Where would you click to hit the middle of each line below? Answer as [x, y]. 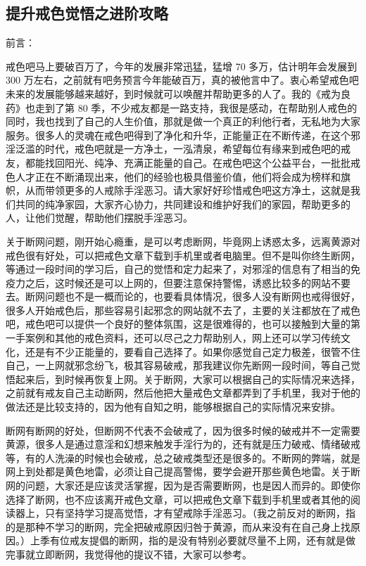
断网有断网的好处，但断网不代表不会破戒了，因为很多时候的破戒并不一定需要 [183, 430]
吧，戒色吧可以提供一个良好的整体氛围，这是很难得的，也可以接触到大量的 [178, 324]
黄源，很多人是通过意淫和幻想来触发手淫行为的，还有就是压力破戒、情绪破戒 [183, 444]
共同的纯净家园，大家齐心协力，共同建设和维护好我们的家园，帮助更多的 [183, 204]
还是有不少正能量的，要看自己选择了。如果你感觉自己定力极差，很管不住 [193, 351]
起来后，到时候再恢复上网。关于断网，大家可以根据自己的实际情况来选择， [188, 379]
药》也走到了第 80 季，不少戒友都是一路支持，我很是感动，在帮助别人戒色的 [182, 107]
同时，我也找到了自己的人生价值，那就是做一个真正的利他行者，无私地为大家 [183, 121]
